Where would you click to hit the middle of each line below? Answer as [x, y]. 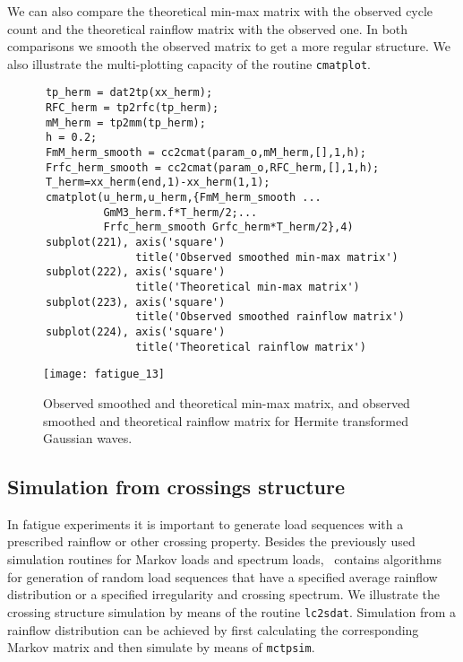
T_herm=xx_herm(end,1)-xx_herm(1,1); [158, 183]
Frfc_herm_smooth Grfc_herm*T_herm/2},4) [228, 227]
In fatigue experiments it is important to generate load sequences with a [206, 523]
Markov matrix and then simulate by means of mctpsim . [161, 647]
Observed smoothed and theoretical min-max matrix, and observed [227, 402]
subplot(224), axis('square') [135, 331]
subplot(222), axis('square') [135, 272]
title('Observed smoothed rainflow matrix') [270, 317]
